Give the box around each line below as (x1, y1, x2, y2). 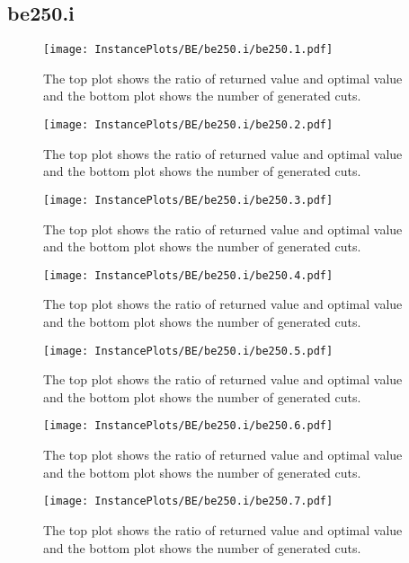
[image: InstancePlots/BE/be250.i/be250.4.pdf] (43, 268, 333, 282)
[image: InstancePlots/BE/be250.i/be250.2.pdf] (43, 119, 333, 132)
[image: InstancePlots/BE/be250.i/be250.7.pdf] (43, 495, 333, 508)
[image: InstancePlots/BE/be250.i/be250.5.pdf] (43, 344, 333, 357)
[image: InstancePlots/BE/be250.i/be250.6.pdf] (43, 419, 333, 433)
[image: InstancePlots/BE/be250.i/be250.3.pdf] (43, 193, 333, 207)
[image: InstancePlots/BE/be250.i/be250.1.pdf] (43, 43, 333, 57)
